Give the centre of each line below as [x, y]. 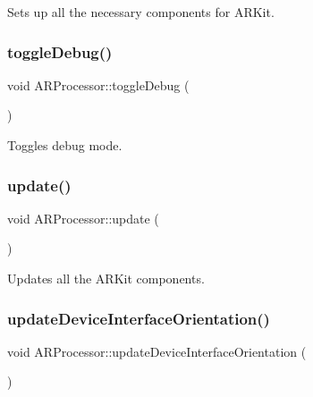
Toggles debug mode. [65, 145]
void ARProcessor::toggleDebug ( [98, 84]
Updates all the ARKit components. [106, 278]
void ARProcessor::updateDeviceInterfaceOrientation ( [157, 351]
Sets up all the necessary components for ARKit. [141, 12]
